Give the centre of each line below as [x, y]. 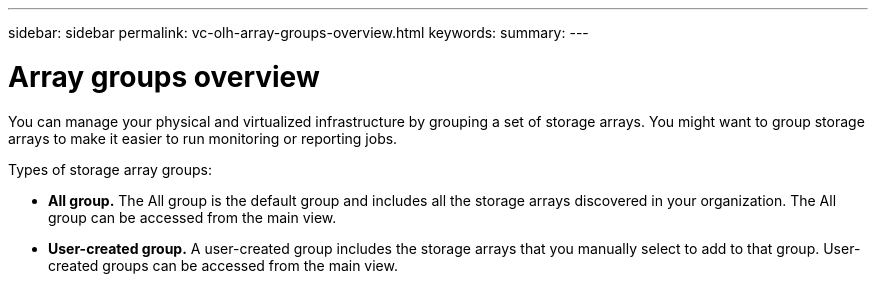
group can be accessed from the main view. [192, 217]
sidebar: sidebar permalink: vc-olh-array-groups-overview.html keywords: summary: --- [298, 32]
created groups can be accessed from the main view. [223, 265]
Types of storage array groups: [110, 169]
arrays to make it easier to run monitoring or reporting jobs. [203, 138]
